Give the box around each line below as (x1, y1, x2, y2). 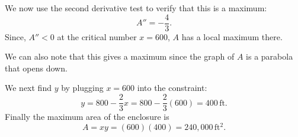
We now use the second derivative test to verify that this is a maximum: (5, 2, 267, 14)
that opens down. (5, 61, 68, 74)
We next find (5, 81, 52, 94)
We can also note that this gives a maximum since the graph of (5, 50, 235, 63)
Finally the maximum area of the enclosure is (5, 110, 169, 123)
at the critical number (57, 30, 137, 43)
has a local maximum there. (181, 30, 283, 43)
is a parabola (246, 50, 293, 63)
